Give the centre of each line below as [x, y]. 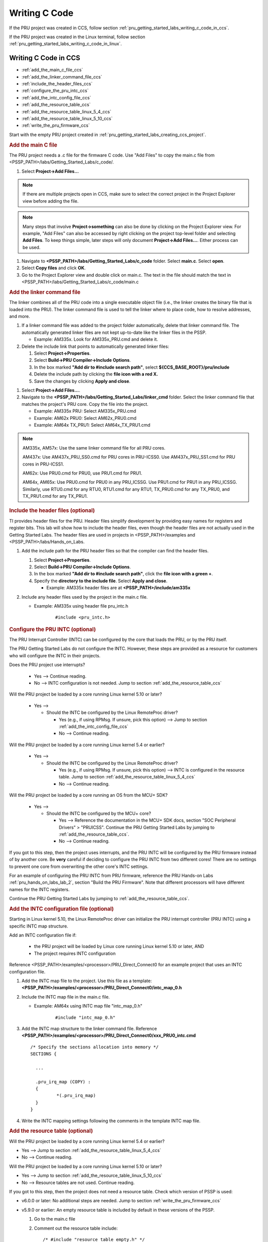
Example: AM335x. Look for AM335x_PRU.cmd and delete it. [96, 339]
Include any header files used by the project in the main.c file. [85, 597]
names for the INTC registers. [39, 889]
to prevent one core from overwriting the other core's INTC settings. [79, 866]
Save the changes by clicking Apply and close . [82, 381]
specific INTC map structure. [39, 926]
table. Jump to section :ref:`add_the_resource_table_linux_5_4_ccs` [127, 777]
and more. [20, 316]
